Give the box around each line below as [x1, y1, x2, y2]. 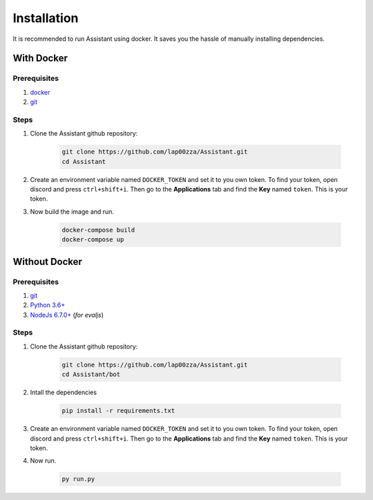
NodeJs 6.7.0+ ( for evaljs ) [30, 311, 104, 319]
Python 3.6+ [30, 301, 66, 309]
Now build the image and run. [30, 207, 114, 216]
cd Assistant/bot [61, 371, 121, 378]
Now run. [30, 456, 57, 465]
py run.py [61, 475, 95, 483]
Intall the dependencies [30, 388, 97, 397]
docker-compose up [61, 236, 124, 243]
